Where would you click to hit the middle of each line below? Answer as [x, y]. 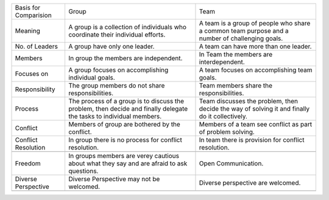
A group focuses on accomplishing [118, 70]
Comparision [33, 15]
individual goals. [91, 78]
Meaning [28, 31]
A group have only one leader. [111, 47]
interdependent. [222, 62]
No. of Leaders [36, 47]
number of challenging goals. [241, 38]
